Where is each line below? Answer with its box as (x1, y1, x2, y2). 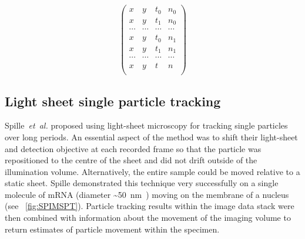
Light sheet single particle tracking (5, 92, 221, 110)
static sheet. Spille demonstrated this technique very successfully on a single (5, 177, 279, 189)
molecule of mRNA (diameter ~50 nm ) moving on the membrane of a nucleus (5, 188, 289, 200)
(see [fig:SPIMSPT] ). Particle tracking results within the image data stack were (5, 200, 294, 212)
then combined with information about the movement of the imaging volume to (5, 211, 291, 224)
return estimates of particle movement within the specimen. (5, 223, 220, 235)
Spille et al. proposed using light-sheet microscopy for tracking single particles (5, 119, 288, 132)
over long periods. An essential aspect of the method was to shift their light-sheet (5, 130, 298, 143)
